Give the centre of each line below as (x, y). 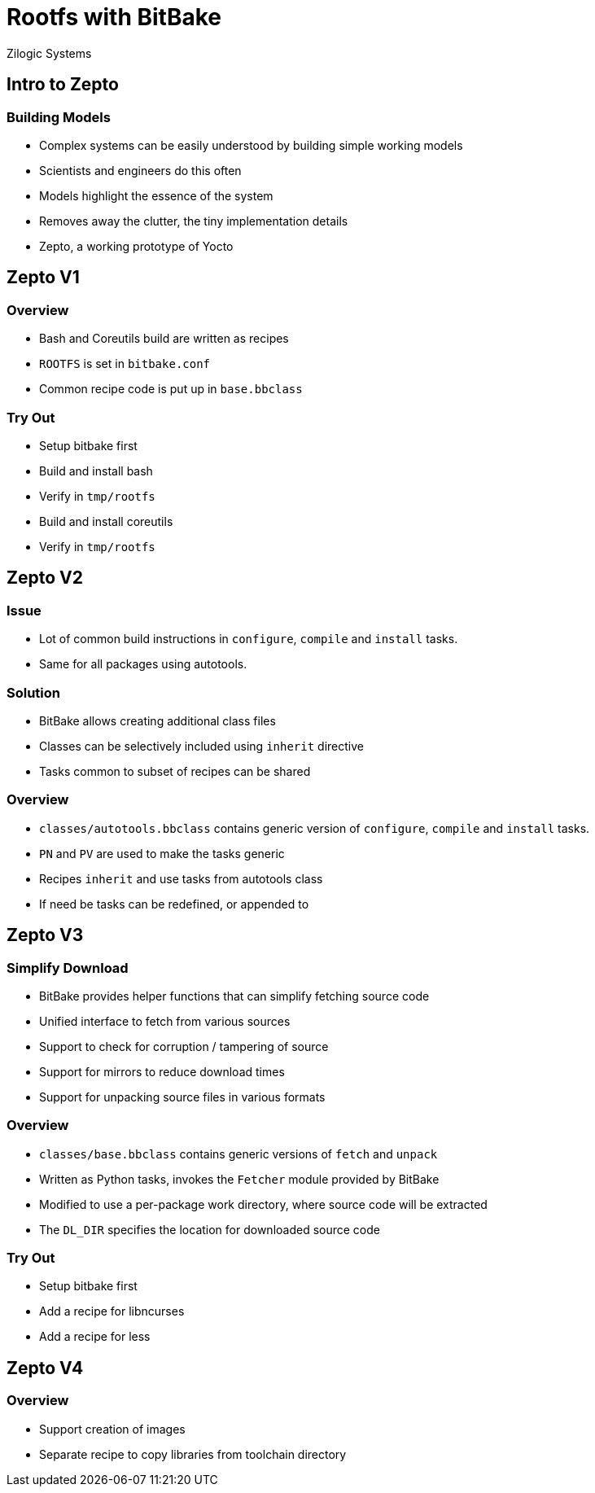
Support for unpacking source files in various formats (182, 1097)
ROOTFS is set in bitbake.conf (125, 364)
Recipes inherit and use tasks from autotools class (181, 878)
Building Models (59, 117)
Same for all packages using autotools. (143, 664)
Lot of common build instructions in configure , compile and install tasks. (249, 639)
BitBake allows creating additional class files (157, 720)
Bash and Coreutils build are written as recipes (164, 339)
